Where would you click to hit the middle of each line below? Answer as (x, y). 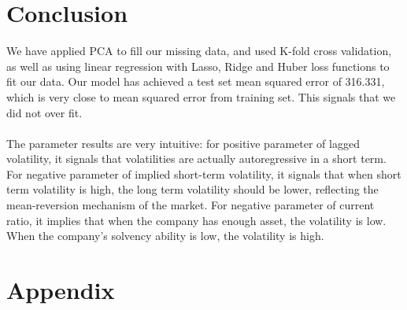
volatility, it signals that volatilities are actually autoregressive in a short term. (196, 159)
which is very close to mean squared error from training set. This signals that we (201, 96)
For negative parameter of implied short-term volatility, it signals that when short (204, 173)
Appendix (61, 290)
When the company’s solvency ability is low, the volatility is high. (165, 236)
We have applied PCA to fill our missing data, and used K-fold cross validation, (199, 51)
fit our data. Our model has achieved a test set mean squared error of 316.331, (196, 81)
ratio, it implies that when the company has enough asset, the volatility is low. (196, 220)
